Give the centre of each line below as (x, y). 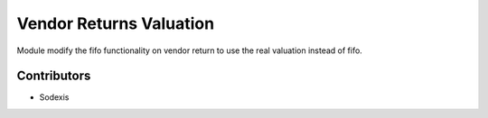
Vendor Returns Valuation (116, 23)
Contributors (54, 76)
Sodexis (54, 97)
